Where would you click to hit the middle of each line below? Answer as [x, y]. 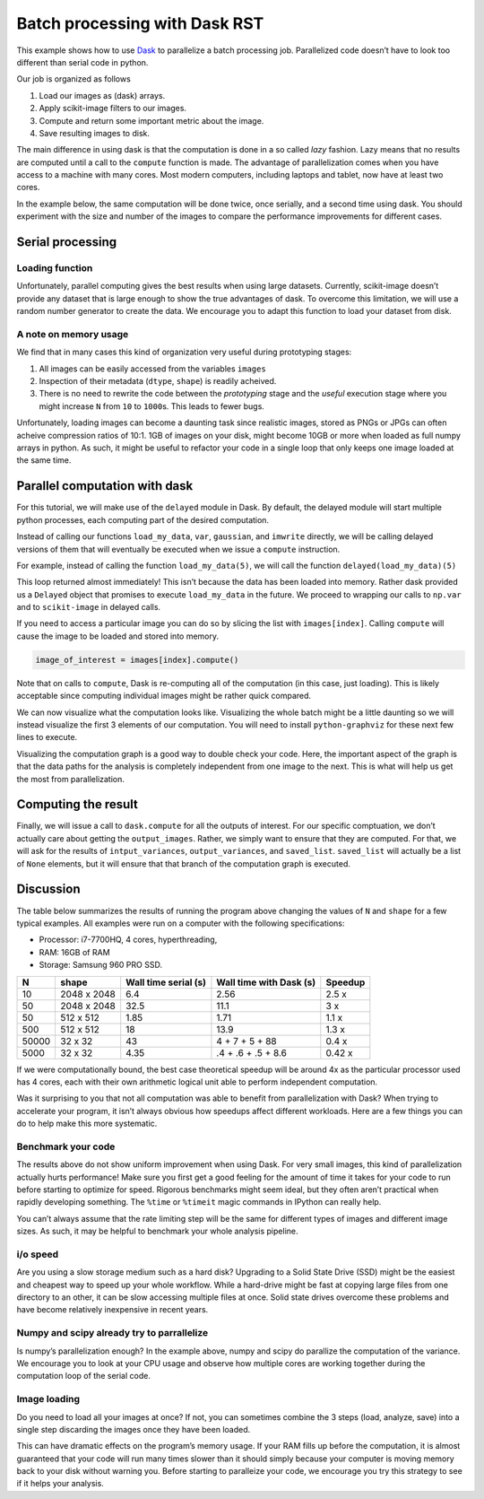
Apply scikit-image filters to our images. [113, 109]
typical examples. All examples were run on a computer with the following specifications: [181, 923]
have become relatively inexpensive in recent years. [112, 1310]
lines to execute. [47, 737]
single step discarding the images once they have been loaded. [134, 1429]
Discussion [48, 889]
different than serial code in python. [82, 62]
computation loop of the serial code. [84, 1376]
